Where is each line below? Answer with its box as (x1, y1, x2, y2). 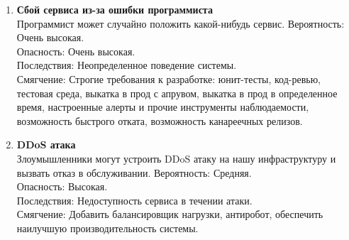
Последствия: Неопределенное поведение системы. (16, 58, 237, 72)
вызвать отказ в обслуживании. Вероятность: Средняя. (16, 165, 252, 180)
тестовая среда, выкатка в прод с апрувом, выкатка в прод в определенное (16, 85, 338, 100)
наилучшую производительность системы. (16, 220, 199, 235)
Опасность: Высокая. (16, 179, 108, 194)
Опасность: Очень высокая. (16, 43, 135, 58)
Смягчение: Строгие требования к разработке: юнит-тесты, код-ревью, (16, 71, 321, 86)
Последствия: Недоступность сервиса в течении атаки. (16, 192, 253, 207)
